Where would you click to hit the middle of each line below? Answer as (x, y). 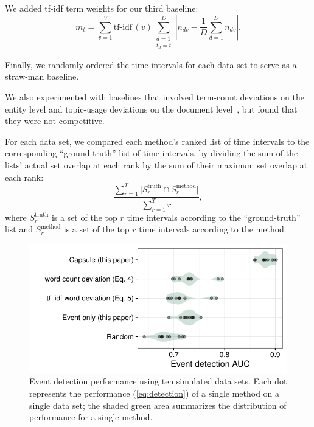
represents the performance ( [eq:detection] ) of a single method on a (155, 393)
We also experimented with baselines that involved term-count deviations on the (155, 96)
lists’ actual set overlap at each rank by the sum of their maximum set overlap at (156, 165)
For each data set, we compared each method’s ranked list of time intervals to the (157, 141)
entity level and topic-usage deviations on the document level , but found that (151, 109)
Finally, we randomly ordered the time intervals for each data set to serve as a (151, 64)
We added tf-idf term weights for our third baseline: (102, 8)
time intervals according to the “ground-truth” (214, 217)
